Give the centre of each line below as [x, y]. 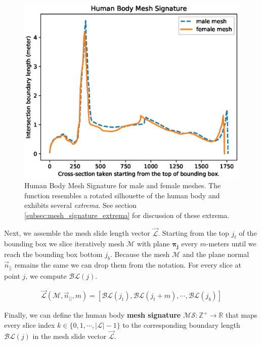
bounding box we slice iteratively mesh [64, 244]
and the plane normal [216, 254]
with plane [153, 244]
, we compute [46, 275]
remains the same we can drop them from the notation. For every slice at [128, 265]
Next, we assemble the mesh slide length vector [77, 233]
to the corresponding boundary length [181, 325]
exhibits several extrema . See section [80, 205]
